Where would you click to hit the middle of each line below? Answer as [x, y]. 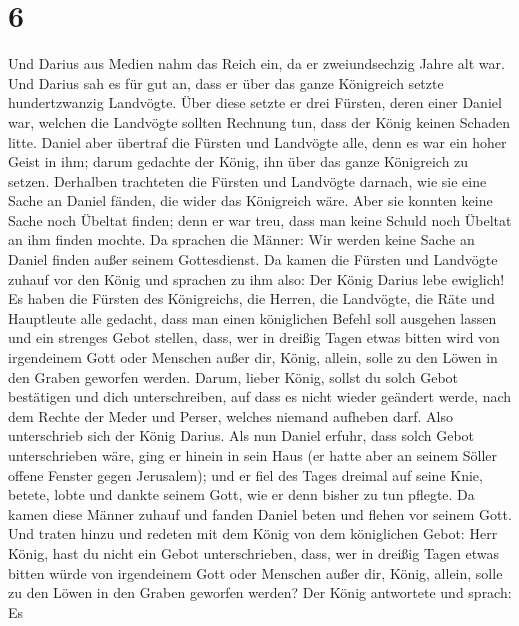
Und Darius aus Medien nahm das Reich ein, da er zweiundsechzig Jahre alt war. [256, 63]
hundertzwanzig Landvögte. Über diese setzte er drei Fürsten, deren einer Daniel [255, 102]
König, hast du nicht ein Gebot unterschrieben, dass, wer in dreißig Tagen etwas [254, 552]
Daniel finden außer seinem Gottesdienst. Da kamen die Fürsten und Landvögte [253, 259]
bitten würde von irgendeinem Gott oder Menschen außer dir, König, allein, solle [255, 572]
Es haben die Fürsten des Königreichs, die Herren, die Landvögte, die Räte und [251, 298]
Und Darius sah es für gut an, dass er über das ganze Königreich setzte [226, 82]
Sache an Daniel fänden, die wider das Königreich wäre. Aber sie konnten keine [250, 200]
